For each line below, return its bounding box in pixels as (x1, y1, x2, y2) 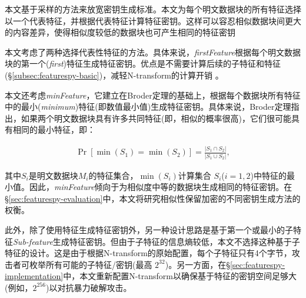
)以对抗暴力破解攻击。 (45, 281, 132, 293)
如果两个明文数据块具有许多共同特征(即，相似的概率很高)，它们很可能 (21, 112, 291, 124)
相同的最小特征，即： (12, 123, 95, 136)
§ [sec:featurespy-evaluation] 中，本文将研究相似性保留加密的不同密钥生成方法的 (5, 192, 301, 204)
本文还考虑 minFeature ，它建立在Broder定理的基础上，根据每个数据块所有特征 (5, 89, 301, 101)
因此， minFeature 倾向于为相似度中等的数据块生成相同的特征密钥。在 (29, 181, 292, 193)
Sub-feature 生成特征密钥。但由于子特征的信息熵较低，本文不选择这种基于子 (13, 235, 300, 247)
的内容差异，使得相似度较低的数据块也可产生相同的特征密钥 (5, 26, 235, 38)
